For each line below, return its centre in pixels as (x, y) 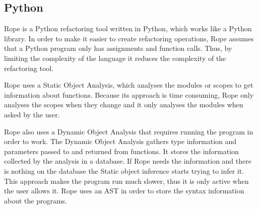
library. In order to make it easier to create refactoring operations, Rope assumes (129, 38)
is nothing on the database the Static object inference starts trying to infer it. (124, 170)
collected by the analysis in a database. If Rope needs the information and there (128, 161)
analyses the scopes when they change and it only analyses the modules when (124, 104)
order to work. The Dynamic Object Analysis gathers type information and (120, 141)
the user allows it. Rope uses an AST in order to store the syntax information (124, 191)
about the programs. (36, 200)
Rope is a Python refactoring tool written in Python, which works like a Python (128, 28)
